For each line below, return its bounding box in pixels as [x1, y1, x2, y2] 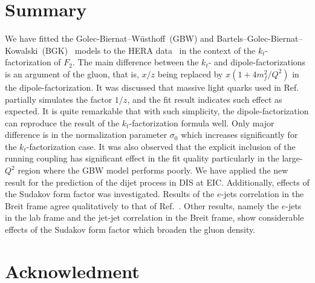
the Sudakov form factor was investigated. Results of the [5, 187, 215, 200]
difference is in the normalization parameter [5, 128, 167, 141]
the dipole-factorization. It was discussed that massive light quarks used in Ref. [5, 80, 299, 93]
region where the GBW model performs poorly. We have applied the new [18, 164, 288, 177]
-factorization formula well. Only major [129, 116, 274, 129]
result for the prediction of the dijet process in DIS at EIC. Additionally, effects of [5, 175, 310, 188]
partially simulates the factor [5, 93, 112, 105]
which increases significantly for [181, 128, 298, 141]
